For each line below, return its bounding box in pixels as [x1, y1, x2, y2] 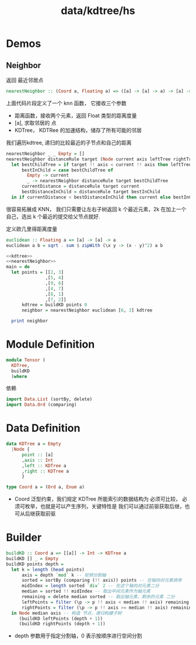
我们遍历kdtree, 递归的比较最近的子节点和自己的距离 [6, 139, 132, 146]
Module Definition [6, 338, 95, 351]
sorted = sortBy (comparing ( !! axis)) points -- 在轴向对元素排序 [21, 578, 182, 584]
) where [11, 373, 27, 379]
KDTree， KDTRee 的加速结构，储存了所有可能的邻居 [14, 126, 142, 133]
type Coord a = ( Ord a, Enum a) [6, 484, 85, 490]
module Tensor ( [6, 357, 45, 363]
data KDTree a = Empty [6, 441, 61, 447]
